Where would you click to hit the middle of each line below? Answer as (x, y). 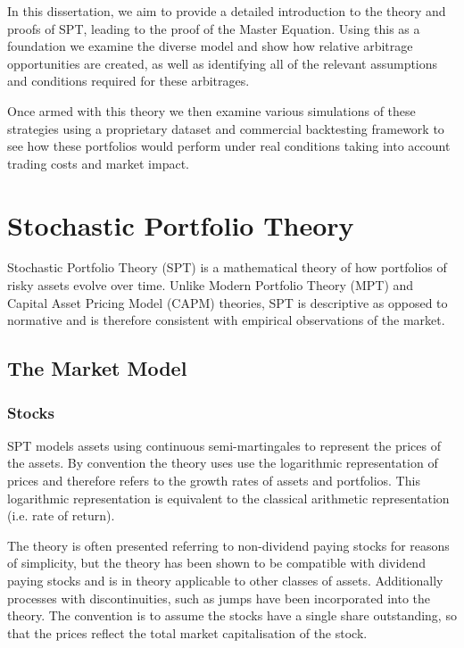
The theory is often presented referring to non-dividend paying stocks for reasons (228, 545)
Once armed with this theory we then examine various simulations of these (211, 110)
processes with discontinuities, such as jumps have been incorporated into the (219, 598)
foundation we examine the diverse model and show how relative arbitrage (210, 46)
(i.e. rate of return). (61, 515)
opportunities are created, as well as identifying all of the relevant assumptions (223, 63)
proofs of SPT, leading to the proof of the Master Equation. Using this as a (214, 28)
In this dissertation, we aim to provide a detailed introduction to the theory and (227, 11)
